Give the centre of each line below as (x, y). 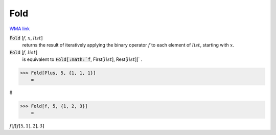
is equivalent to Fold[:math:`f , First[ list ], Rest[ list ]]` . (82, 59)
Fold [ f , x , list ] (26, 38)
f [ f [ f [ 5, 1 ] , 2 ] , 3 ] (27, 126)
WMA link (20, 29)
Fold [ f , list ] (24, 52)
